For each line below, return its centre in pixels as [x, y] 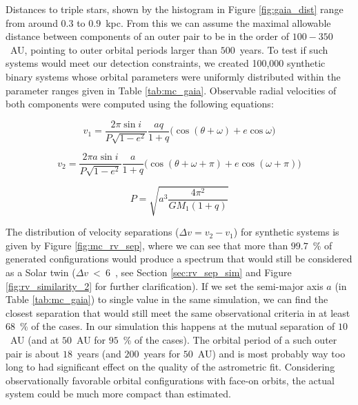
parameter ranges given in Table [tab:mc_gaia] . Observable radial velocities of [171, 90]
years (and [99, 353]
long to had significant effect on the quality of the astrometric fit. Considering [170, 367]
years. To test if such [284, 49]
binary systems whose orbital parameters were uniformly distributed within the [173, 76]
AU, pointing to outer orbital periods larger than [114, 49]
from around [32, 22]
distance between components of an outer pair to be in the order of [147, 36]
